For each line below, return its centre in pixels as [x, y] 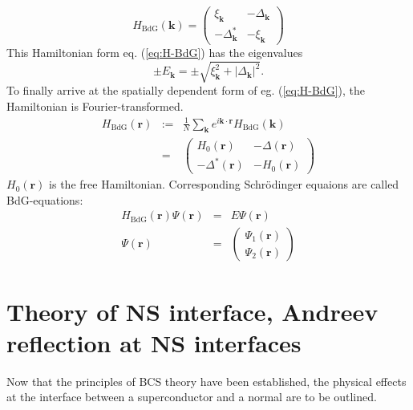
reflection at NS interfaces [154, 342]
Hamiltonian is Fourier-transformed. [95, 106]
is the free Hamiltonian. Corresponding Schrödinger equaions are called [224, 184]
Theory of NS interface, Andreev [192, 311]
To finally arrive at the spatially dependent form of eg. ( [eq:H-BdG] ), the [186, 90]
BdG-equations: [45, 199]
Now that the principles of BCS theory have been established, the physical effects [206, 381]
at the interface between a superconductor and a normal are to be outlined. [192, 397]
